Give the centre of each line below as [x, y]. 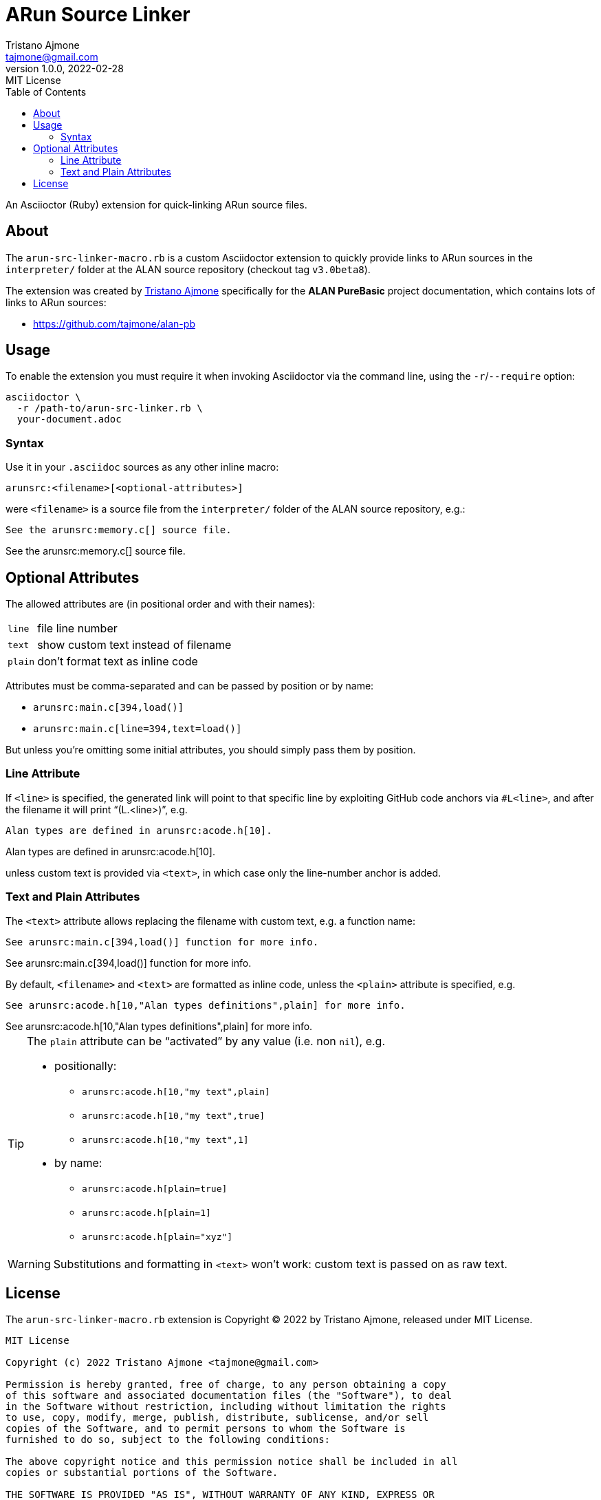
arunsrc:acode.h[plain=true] [155, 1188]
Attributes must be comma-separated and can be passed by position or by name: [190, 686]
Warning [29, 1264]
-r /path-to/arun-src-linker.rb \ [110, 408]
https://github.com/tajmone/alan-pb [114, 323]
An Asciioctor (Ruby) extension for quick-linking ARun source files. [156, 204]
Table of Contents [46, 92]
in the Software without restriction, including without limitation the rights [226, 1407]
